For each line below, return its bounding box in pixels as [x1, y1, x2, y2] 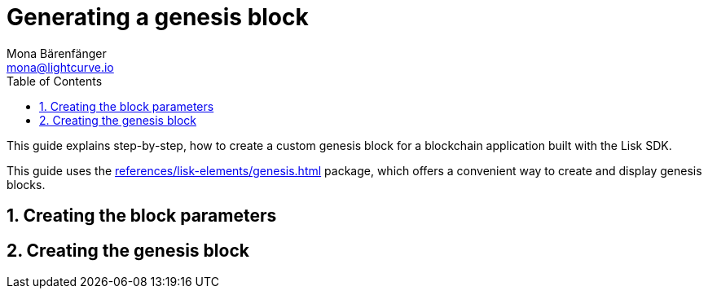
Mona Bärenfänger [7, 46, 107, 60]
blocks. [7, 177, 46, 192]
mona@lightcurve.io [7, 59, 114, 74]
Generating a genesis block [7, 3, 309, 31]
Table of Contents [7, 73, 103, 88]
